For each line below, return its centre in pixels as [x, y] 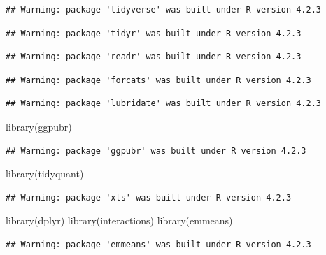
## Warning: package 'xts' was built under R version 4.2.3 [149, 197]
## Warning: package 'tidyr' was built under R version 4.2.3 [154, 33]
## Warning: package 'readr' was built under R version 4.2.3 [154, 57]
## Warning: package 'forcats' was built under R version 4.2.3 [158, 80]
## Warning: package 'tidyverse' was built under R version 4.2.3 [164, 10]
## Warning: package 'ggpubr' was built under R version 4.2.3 [156, 151]
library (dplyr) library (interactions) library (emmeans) [119, 220]
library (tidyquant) [45, 174]
